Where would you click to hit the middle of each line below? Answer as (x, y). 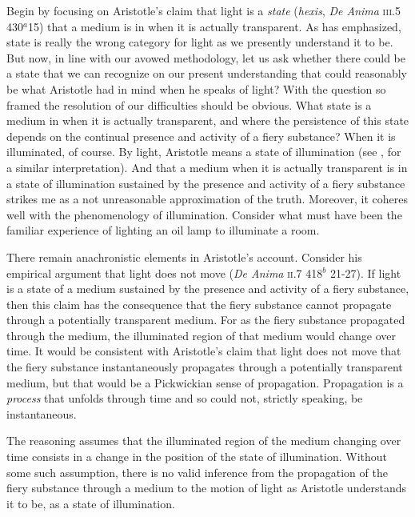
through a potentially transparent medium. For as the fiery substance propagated (206, 320)
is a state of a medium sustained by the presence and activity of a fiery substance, (208, 289)
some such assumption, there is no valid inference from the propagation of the (197, 472)
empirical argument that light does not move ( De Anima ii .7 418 (165, 273)
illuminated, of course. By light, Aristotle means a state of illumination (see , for (204, 152)
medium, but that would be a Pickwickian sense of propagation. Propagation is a (205, 382)
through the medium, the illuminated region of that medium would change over (202, 335)
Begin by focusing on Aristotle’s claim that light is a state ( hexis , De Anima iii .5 (204, 10)
